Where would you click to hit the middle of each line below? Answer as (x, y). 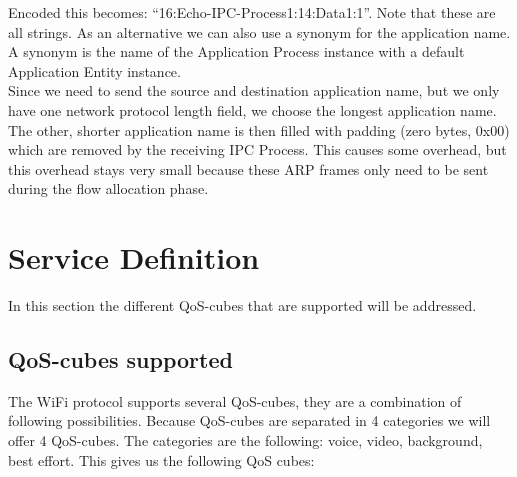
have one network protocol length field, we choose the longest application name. (252, 109)
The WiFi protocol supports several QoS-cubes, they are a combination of (235, 400)
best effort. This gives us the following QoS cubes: (161, 459)
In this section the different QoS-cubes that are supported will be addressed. (242, 305)
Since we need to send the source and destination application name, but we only (254, 90)
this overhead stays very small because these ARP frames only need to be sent (248, 168)
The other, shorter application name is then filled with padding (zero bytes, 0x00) (259, 129)
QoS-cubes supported (120, 359)
